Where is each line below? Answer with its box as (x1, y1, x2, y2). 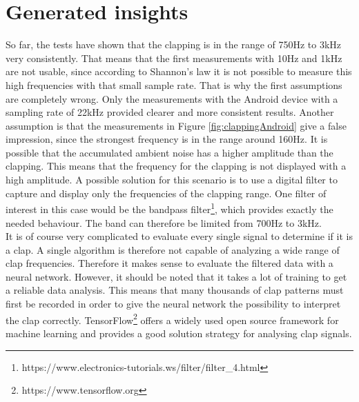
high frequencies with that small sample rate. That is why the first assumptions (6, 77, 342, 92)
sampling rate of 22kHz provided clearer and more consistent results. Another (6, 105, 334, 119)
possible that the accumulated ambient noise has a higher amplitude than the (6, 145, 333, 159)
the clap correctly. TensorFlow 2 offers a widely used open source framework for (6, 310, 339, 327)
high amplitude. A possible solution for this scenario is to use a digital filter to (6, 172, 338, 187)
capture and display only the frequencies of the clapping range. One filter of (6, 185, 327, 200)
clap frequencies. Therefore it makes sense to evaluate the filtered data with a (6, 256, 333, 270)
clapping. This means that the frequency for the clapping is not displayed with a (6, 159, 347, 173)
